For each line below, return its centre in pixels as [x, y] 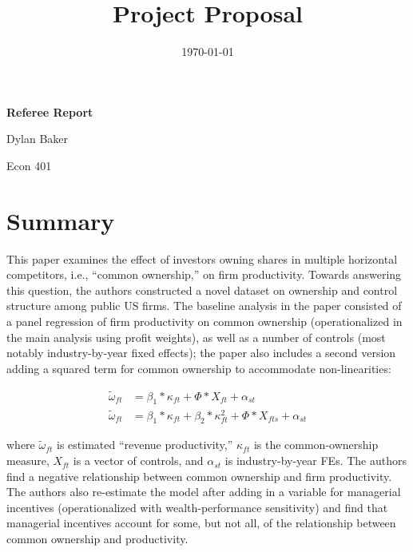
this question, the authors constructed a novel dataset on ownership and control [202, 290]
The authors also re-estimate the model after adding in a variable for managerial [204, 492]
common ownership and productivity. [97, 539]
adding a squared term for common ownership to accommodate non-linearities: [199, 368]
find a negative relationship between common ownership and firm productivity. [199, 476]
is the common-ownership [316, 445]
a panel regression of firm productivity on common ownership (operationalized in [205, 321]
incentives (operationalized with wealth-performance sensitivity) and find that [197, 507]
